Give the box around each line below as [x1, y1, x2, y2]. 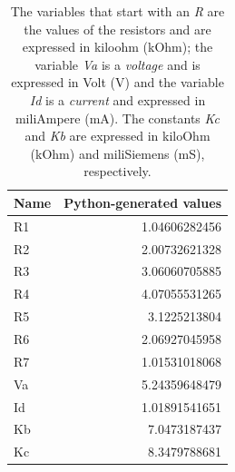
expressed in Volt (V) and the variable [11, 73, 224, 92]
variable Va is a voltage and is [34, 54, 201, 74]
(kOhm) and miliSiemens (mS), [30, 143, 205, 162]
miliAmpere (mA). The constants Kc [15, 108, 220, 127]
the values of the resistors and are [24, 19, 211, 38]
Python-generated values [64, 192, 222, 211]
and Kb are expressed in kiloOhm [24, 126, 211, 145]
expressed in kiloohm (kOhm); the [22, 37, 213, 56]
